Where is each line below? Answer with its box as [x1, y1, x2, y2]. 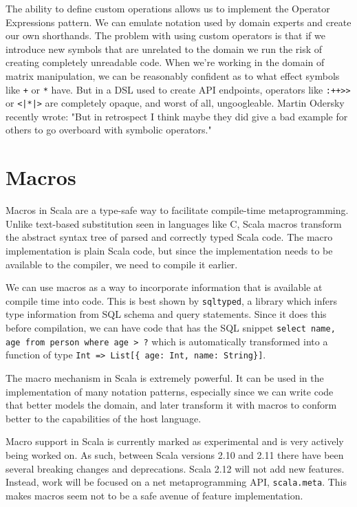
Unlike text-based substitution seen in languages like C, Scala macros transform [6, 216, 342, 230]
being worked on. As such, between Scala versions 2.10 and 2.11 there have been [6, 447, 344, 462]
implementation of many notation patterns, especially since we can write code [6, 384, 334, 398]
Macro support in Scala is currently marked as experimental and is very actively [6, 434, 344, 449]
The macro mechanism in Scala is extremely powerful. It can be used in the [6, 370, 324, 385]
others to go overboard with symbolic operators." [6, 122, 212, 137]
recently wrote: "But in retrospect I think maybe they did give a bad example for [6, 109, 348, 123]
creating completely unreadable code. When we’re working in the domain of [6, 55, 325, 69]
